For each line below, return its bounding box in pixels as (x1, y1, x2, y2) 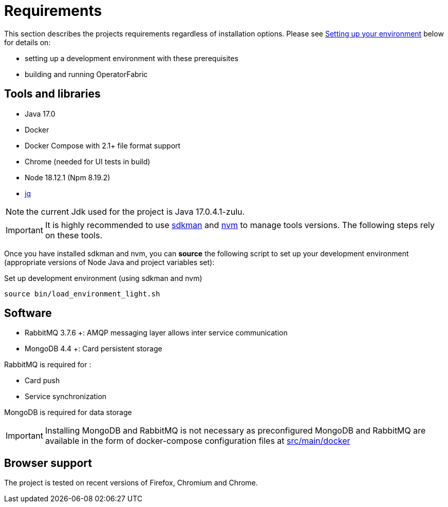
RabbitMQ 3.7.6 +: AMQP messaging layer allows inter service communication (25, 328, 288, 337)
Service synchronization (25, 392, 107, 401)
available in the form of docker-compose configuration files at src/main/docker (45, 436, 350, 446)
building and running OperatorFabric (25, 69, 148, 79)
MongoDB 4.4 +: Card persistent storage (25, 344, 162, 353)
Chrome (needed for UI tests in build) (25, 157, 151, 166)
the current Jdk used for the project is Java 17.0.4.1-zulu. (26, 206, 245, 217)
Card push (25, 376, 60, 385)
